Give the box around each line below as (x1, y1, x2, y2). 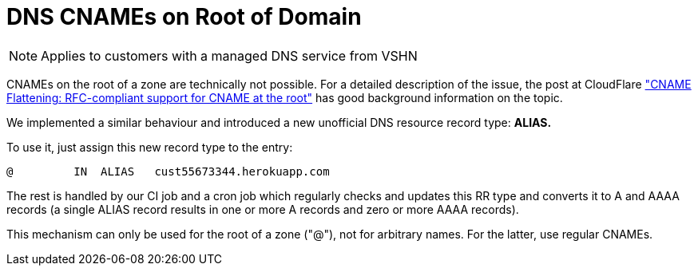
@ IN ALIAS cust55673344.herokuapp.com (6, 164, 330, 178)
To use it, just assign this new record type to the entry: (6, 140, 293, 154)
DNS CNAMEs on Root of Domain (6, 3, 362, 30)
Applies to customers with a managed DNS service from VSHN (41, 47, 418, 64)
